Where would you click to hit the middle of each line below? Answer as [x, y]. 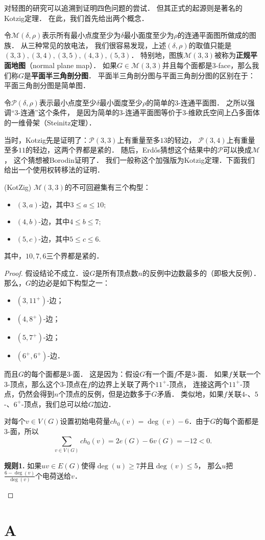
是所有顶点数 [117, 273]
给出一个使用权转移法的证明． [54, 170]
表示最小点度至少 [68, 102]
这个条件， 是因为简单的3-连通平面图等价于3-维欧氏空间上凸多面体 [149, 112]
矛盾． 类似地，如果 [190, 394]
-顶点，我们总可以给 [55, 404]
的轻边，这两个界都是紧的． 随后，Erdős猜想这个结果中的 [122, 150]
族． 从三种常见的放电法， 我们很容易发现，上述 [85, 45]
